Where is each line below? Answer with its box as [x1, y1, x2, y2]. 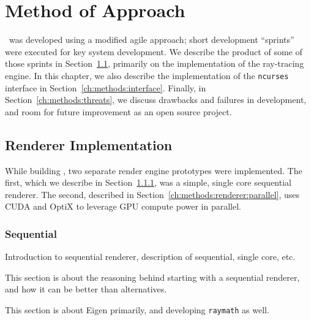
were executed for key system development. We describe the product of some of [5, 45, 302, 58]
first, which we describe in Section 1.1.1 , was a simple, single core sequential [5, 176, 291, 189]
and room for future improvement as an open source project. [5, 105, 232, 118]
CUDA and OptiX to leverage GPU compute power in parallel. [5, 200, 241, 213]
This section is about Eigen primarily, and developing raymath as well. [5, 303, 269, 316]
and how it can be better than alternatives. [5, 283, 167, 295]
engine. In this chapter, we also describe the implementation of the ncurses [5, 69, 289, 82]
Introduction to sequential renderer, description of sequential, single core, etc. [5, 250, 296, 263]
